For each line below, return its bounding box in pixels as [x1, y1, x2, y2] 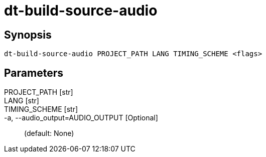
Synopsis [4, 28, 52, 41]
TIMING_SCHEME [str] [4, 105, 78, 114]
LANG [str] [4, 96, 39, 105]
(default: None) [24, 129, 74, 138]
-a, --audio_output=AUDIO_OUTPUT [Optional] [4, 113, 158, 122]
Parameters [4, 66, 63, 79]
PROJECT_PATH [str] [4, 88, 73, 97]
